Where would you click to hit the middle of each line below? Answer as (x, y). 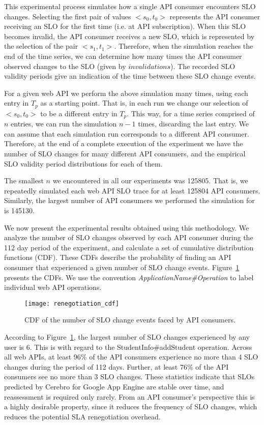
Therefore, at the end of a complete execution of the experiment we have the (124, 143)
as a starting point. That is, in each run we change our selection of (144, 103)
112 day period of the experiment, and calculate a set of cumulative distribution (129, 247)
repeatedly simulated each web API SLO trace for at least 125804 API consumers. (132, 190)
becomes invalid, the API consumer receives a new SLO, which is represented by (129, 36)
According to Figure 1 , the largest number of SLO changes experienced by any (127, 337)
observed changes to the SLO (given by (65, 66)
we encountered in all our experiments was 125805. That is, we (150, 181)
